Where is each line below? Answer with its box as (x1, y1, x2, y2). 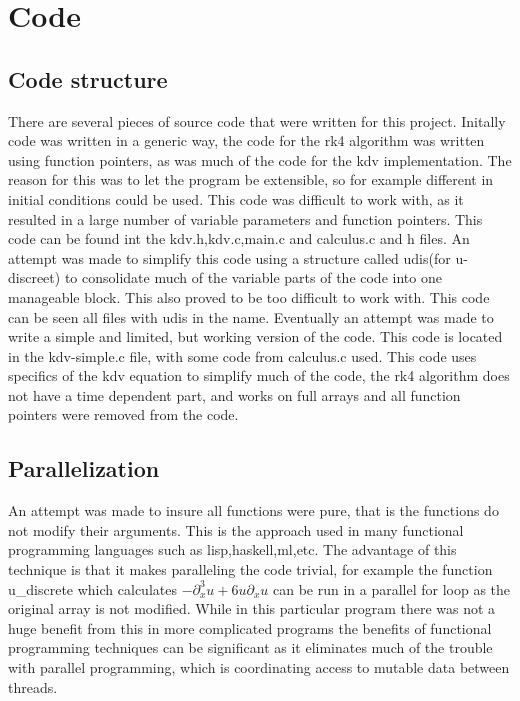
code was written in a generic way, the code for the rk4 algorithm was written (8, 130, 485, 151)
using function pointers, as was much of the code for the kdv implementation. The (8, 149, 512, 170)
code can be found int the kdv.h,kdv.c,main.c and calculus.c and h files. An (8, 228, 470, 249)
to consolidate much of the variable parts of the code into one (64, 267, 442, 288)
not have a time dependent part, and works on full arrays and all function (8, 384, 461, 405)
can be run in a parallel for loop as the (273, 578, 511, 599)
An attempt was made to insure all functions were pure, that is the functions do (8, 500, 499, 521)
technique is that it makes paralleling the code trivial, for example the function (8, 559, 493, 580)
